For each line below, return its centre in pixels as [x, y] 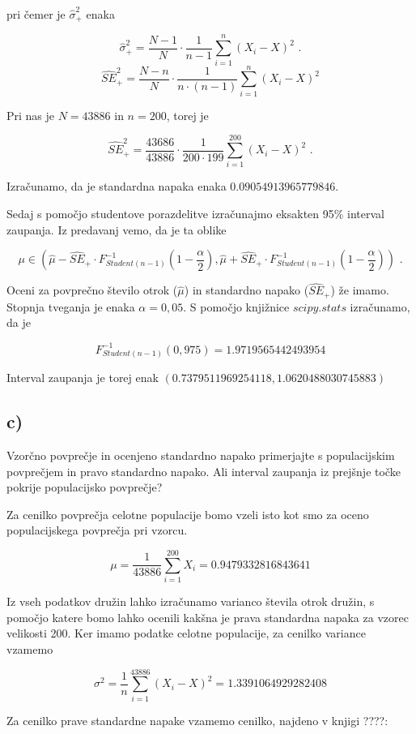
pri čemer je [36, 14]
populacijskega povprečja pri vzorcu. [97, 530]
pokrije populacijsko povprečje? [85, 487]
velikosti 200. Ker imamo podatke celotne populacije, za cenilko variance [186, 633]
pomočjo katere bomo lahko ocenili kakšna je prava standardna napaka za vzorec [208, 617]
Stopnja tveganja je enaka [71, 306]
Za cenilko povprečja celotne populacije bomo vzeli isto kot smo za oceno [188, 514]
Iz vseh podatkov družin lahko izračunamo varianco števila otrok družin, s [191, 601]
